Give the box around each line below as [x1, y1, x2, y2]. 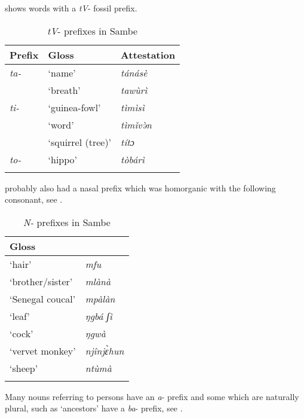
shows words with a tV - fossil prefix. [5, 2, 137, 14]
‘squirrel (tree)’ [48, 135, 112, 149]
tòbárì [121, 152, 145, 166]
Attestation [121, 47, 176, 62]
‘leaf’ [10, 309, 30, 323]
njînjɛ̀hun [85, 343, 124, 358]
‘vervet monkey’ [10, 343, 76, 358]
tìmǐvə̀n [121, 117, 152, 132]
